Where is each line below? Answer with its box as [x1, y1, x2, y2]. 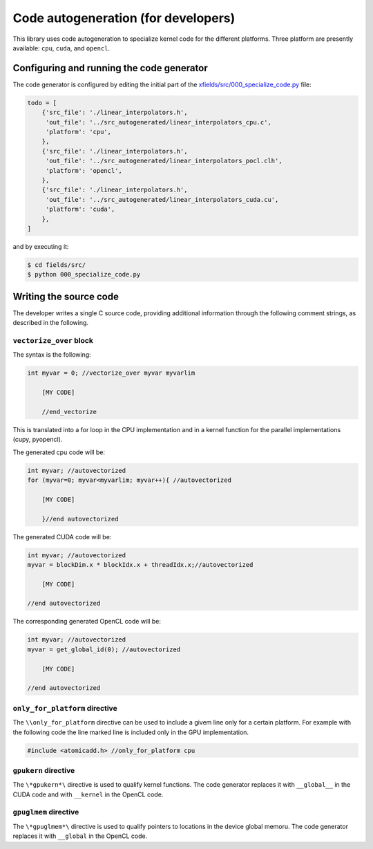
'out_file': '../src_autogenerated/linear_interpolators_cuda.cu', [45, 196, 279, 203]
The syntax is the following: [12, 351, 91, 359]
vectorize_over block [12, 335, 93, 345]
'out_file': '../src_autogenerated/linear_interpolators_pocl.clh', [45, 157, 283, 165]
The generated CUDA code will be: [12, 532, 112, 541]
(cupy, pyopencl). [12, 436, 63, 444]
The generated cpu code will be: [12, 448, 106, 456]
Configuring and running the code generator [12, 62, 208, 74]
